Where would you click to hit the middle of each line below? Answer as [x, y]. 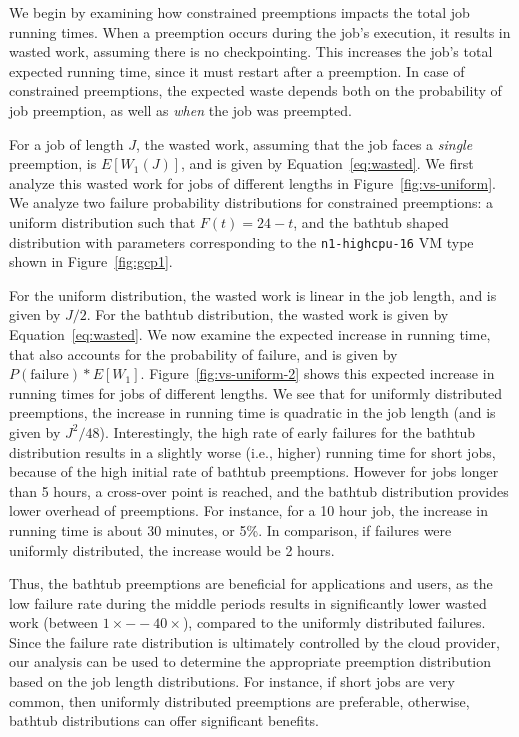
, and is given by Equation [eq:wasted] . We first [327, 163]
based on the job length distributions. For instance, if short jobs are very [232, 681]
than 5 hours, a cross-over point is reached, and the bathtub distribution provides [259, 490]
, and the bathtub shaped [371, 221]
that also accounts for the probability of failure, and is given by [203, 353]
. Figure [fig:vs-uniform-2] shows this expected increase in [317, 373]
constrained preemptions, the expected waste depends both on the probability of [255, 90]
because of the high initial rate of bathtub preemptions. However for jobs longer [254, 471]
